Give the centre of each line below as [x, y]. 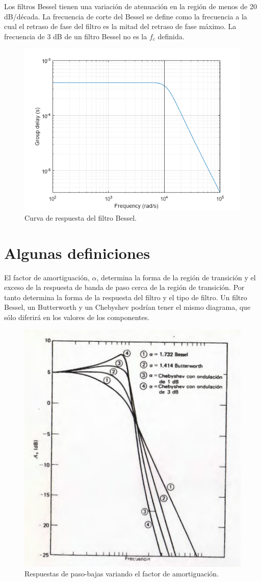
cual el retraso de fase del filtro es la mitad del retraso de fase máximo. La [120, 26]
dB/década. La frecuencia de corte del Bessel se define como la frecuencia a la [126, 16]
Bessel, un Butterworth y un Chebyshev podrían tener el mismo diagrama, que [127, 307]
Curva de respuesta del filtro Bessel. [81, 217]
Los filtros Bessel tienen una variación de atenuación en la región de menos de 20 [130, 6]
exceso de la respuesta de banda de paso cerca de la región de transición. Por [124, 287]
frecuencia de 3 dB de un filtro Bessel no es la [76, 36]
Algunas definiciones [77, 253]
